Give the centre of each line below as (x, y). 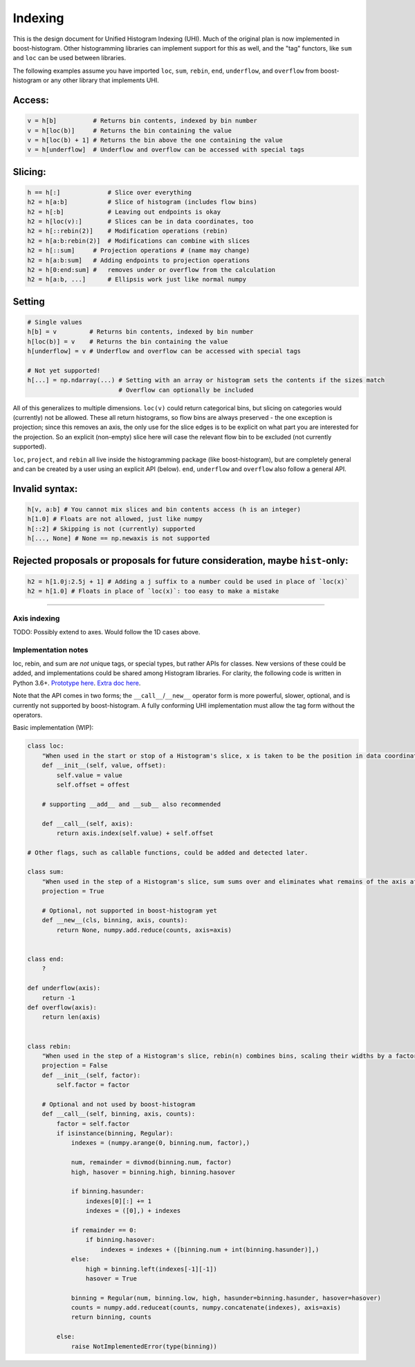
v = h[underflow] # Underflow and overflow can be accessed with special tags (166, 150)
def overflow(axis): (62, 1007)
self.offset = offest (93, 785)
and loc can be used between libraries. (70, 58)
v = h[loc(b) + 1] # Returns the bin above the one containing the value (155, 140)
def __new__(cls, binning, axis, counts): (115, 920)
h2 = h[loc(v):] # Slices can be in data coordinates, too (140, 222)
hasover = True (111, 1278)
